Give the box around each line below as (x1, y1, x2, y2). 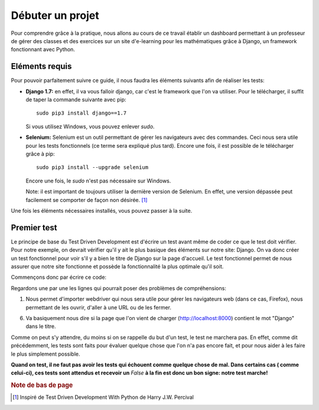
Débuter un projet (11, 9, 100, 22)
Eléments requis (11, 61, 72, 71)
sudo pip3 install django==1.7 (36, 110, 127, 116)
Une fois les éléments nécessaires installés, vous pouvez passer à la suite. (11, 207, 193, 214)
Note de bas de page (11, 381, 73, 389)
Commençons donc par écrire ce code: (11, 274, 106, 281)
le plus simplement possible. (11, 350, 80, 357)
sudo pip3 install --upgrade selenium (36, 164, 149, 171)
